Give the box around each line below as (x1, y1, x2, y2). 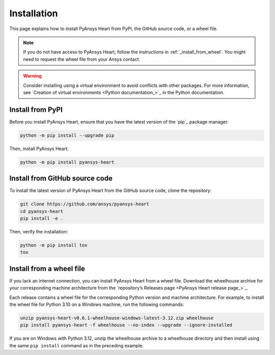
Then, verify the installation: (9, 229, 68, 234)
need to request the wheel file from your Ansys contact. (23, 56, 141, 62)
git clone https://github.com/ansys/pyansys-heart (20, 201, 150, 207)
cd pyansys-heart (20, 208, 64, 214)
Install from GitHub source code (9, 174, 113, 183)
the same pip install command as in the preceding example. (9, 342, 144, 348)
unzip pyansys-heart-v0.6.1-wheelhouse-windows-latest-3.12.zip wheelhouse (20, 315, 214, 321)
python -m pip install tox (20, 242, 88, 248)
